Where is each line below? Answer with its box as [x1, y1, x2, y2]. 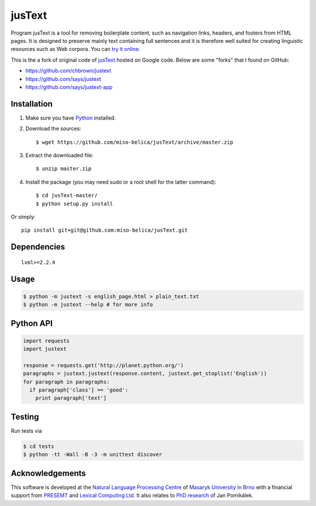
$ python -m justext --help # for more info [23, 301, 153, 308]
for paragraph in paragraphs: [23, 378, 110, 385]
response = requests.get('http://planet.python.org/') [23, 362, 184, 369]
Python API [11, 318, 53, 328]
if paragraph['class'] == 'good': [29, 387, 129, 393]
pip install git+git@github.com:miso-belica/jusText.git [21, 227, 188, 234]
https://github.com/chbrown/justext [25, 67, 111, 74]
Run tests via [11, 427, 42, 434]
